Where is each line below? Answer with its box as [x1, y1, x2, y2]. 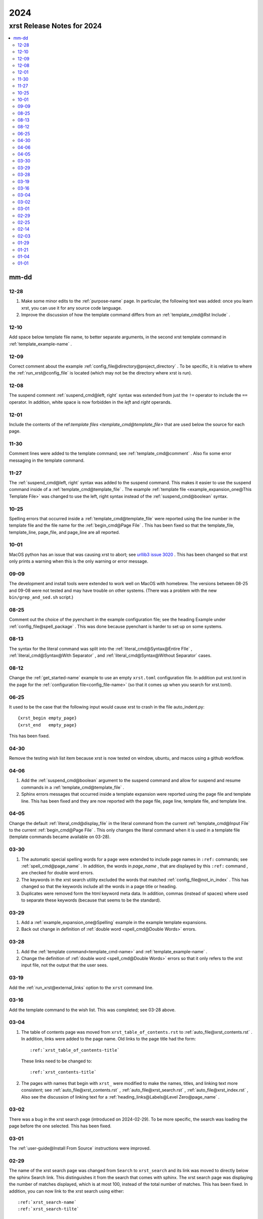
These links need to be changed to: [21, 1058, 93, 1064]
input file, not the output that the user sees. [21, 962, 108, 968]
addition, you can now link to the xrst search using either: [9, 1188, 124, 1194]
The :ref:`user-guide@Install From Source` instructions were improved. [9, 1145, 151, 1151]
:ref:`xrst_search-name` [18, 1199, 77, 1205]
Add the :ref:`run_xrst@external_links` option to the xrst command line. [9, 984, 153, 990]
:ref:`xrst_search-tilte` [18, 1206, 80, 1212]
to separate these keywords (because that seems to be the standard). [21, 897, 161, 903]
